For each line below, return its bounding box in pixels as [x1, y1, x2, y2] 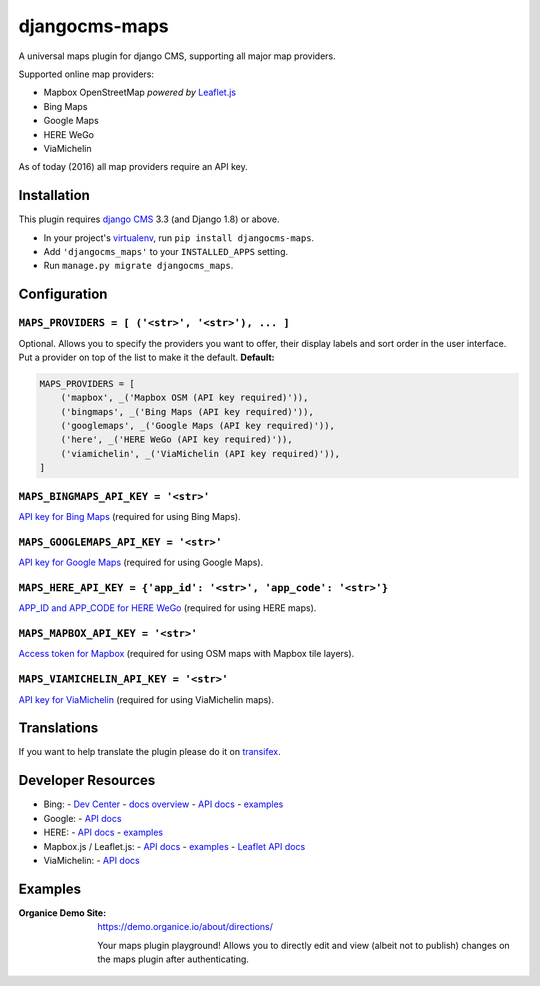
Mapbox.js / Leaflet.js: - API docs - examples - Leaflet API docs [43, 840, 306, 852]
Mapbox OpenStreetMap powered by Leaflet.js [43, 86, 237, 99]
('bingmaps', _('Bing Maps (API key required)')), [60, 406, 314, 417]
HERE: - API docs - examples [43, 826, 164, 839]
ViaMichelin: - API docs [43, 854, 140, 866]
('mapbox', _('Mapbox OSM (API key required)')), [60, 392, 309, 404]
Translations [18, 720, 99, 737]
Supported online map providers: [18, 68, 155, 80]
